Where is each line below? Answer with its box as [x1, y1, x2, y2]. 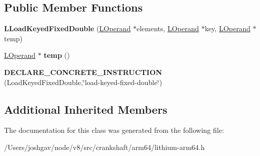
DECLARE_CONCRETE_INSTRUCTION [4, 66, 162, 77]
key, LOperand [204, 23, 250, 34]
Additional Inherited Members [4, 101, 167, 117]
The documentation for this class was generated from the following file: [4, 125, 224, 135]
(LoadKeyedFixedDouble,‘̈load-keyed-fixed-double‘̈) [4, 76, 162, 87]
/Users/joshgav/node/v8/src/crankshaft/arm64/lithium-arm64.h [4, 141, 205, 152]
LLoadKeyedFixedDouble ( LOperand [4, 23, 131, 34]
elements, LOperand [137, 23, 199, 34]
